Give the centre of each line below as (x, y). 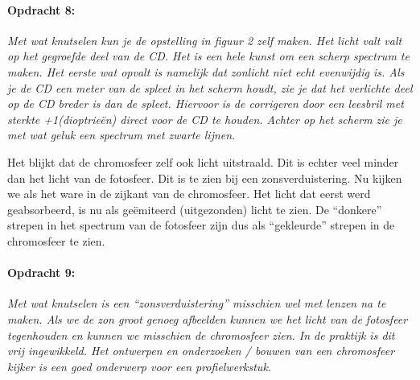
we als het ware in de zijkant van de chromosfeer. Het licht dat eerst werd (189, 194)
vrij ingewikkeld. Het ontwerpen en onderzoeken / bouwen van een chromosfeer (201, 351)
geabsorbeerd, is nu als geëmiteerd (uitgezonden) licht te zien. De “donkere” (195, 209)
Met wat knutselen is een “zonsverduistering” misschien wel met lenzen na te (197, 303)
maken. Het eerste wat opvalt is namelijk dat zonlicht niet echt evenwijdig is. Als (206, 71)
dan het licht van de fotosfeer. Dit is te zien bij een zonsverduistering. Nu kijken (205, 178)
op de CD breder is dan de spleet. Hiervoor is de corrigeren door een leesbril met (206, 103)
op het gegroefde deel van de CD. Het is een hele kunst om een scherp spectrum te (208, 56)
